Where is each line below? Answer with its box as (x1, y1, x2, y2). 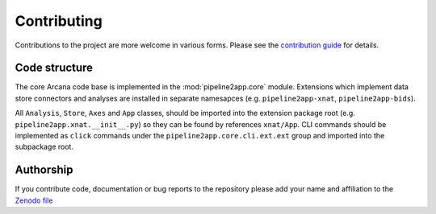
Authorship (15, 163, 73, 177)
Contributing (15, 12, 103, 30)
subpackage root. (15, 142, 74, 152)
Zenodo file (15, 195, 53, 205)
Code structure (15, 61, 93, 75)
